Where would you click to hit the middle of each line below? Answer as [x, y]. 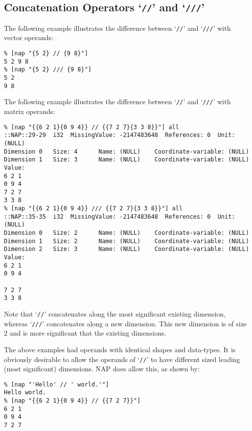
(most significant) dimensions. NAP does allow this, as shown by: [102, 369]
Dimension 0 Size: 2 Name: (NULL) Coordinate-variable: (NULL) [127, 233]
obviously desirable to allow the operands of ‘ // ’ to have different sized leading [122, 359]
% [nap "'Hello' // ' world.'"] [57, 384]
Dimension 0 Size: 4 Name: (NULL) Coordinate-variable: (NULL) [127, 151]
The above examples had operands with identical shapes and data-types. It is [120, 349]
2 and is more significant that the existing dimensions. [85, 333]
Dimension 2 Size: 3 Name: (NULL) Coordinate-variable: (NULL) [127, 249]
